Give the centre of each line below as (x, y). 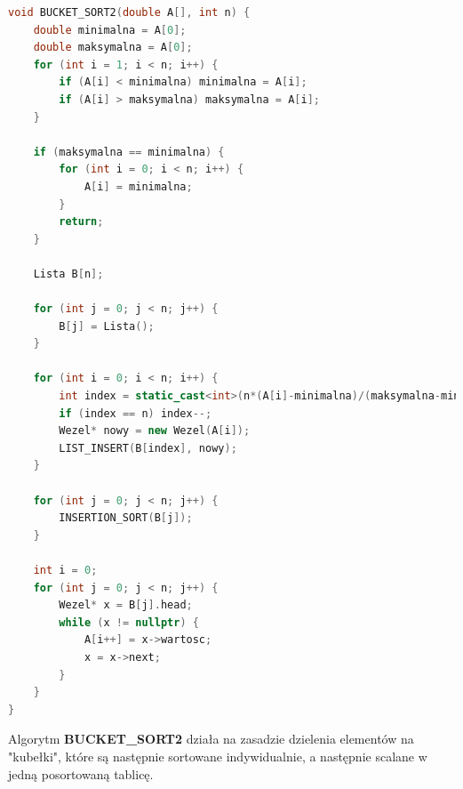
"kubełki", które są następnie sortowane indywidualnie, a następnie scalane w (218, 756)
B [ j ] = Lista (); (107, 326)
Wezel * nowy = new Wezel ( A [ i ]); (155, 431)
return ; (81, 222)
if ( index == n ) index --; (136, 413)
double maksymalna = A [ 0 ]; (113, 48)
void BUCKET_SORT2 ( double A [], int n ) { (129, 12)
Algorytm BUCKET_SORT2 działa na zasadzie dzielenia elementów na (211, 739)
